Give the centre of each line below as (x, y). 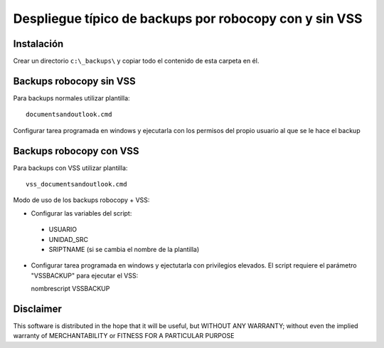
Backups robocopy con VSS (76, 151)
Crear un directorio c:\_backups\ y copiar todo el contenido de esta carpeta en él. (136, 61)
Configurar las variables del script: (81, 213)
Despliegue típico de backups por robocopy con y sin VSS (188, 19)
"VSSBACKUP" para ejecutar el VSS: (85, 275)
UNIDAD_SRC (69, 239)
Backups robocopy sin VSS (75, 81)
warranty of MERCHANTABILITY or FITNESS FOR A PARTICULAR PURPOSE (124, 336)
